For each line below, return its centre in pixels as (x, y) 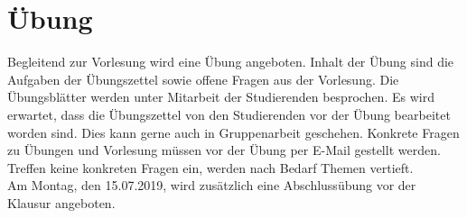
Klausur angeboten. (61, 202)
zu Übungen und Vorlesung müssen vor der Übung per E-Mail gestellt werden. (224, 150)
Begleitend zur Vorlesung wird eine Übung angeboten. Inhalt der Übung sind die (231, 62)
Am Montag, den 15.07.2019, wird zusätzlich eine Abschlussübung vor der (212, 185)
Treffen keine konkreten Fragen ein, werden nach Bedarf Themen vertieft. (210, 167)
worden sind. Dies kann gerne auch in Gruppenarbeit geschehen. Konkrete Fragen (233, 132)
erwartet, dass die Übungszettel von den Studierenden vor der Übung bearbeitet (229, 114)
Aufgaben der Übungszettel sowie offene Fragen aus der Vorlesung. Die (203, 79)
